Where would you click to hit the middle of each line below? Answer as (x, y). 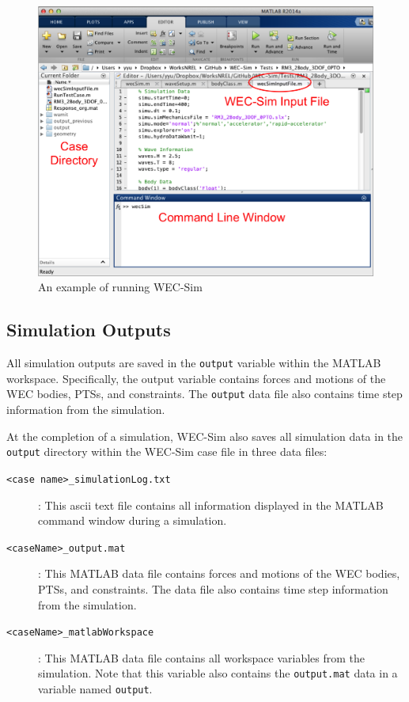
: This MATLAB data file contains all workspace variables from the (202, 657)
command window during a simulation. (133, 520)
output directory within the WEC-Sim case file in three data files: (167, 452)
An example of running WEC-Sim (120, 287)
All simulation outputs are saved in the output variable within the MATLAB (194, 363)
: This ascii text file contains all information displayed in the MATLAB (211, 505)
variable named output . (95, 689)
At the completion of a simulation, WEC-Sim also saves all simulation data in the (205, 436)
